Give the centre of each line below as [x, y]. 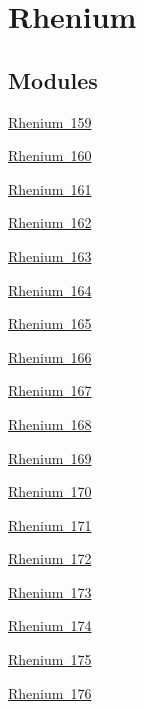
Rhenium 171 [50, 524]
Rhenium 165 [50, 323]
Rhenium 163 [50, 255]
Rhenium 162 [50, 222]
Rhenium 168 [50, 423]
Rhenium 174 [50, 625]
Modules [53, 79]
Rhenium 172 [50, 558]
